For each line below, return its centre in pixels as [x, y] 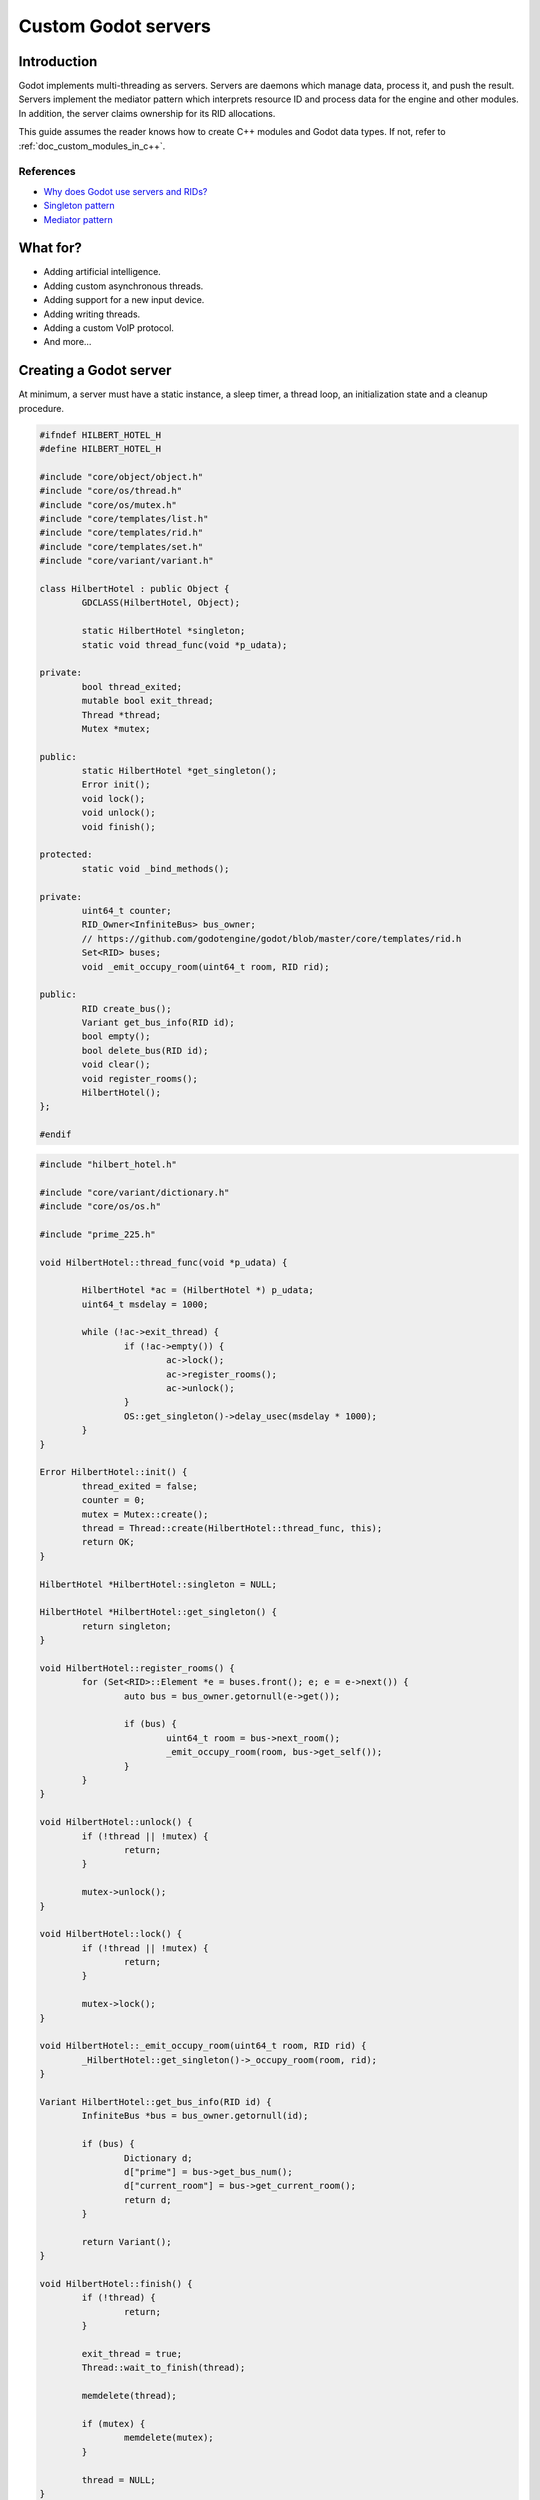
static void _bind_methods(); [155, 868]
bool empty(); [116, 1036]
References [47, 172]
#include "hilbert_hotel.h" [108, 1164]
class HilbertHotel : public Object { [134, 588]
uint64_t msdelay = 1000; [145, 1304]
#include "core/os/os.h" [100, 1206]
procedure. [41, 408]
